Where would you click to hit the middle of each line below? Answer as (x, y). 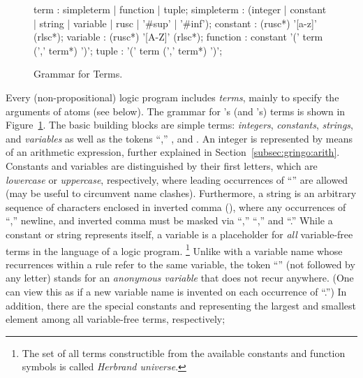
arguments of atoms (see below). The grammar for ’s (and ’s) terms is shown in (176, 111)
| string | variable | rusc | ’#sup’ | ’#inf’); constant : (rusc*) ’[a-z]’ (175, 23)
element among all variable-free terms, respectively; (116, 319)
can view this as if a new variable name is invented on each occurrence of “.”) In (176, 291)
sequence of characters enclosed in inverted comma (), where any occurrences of (176, 206)
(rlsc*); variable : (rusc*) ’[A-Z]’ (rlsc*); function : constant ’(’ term (178, 37)
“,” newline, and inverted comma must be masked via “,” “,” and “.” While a (169, 220)
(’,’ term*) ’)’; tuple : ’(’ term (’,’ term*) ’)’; (128, 50)
